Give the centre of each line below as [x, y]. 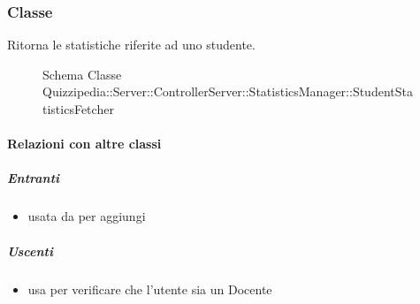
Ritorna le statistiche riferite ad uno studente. [131, 45]
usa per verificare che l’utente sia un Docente [150, 289]
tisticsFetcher [78, 109]
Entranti [34, 178]
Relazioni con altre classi [84, 144]
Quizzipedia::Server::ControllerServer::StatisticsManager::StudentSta [228, 91]
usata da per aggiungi [87, 216]
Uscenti [30, 251]
